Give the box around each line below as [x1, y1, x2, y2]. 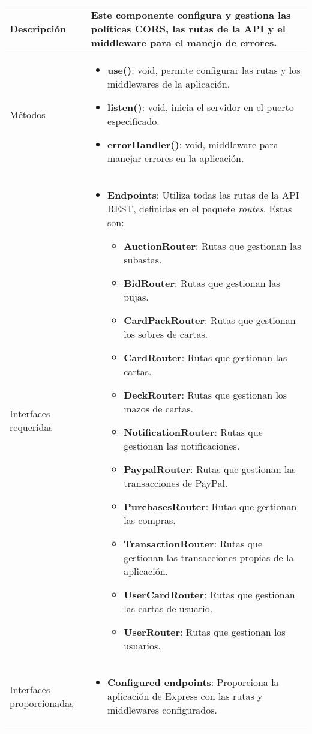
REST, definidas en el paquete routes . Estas [107, 202, 292, 215]
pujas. [124, 290, 149, 304]
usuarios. [124, 639, 161, 652]
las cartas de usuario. [124, 601, 213, 615]
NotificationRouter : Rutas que [124, 425, 263, 439]
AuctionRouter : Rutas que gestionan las [124, 239, 301, 253]
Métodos [10, 107, 46, 121]
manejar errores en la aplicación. [107, 151, 244, 165]
